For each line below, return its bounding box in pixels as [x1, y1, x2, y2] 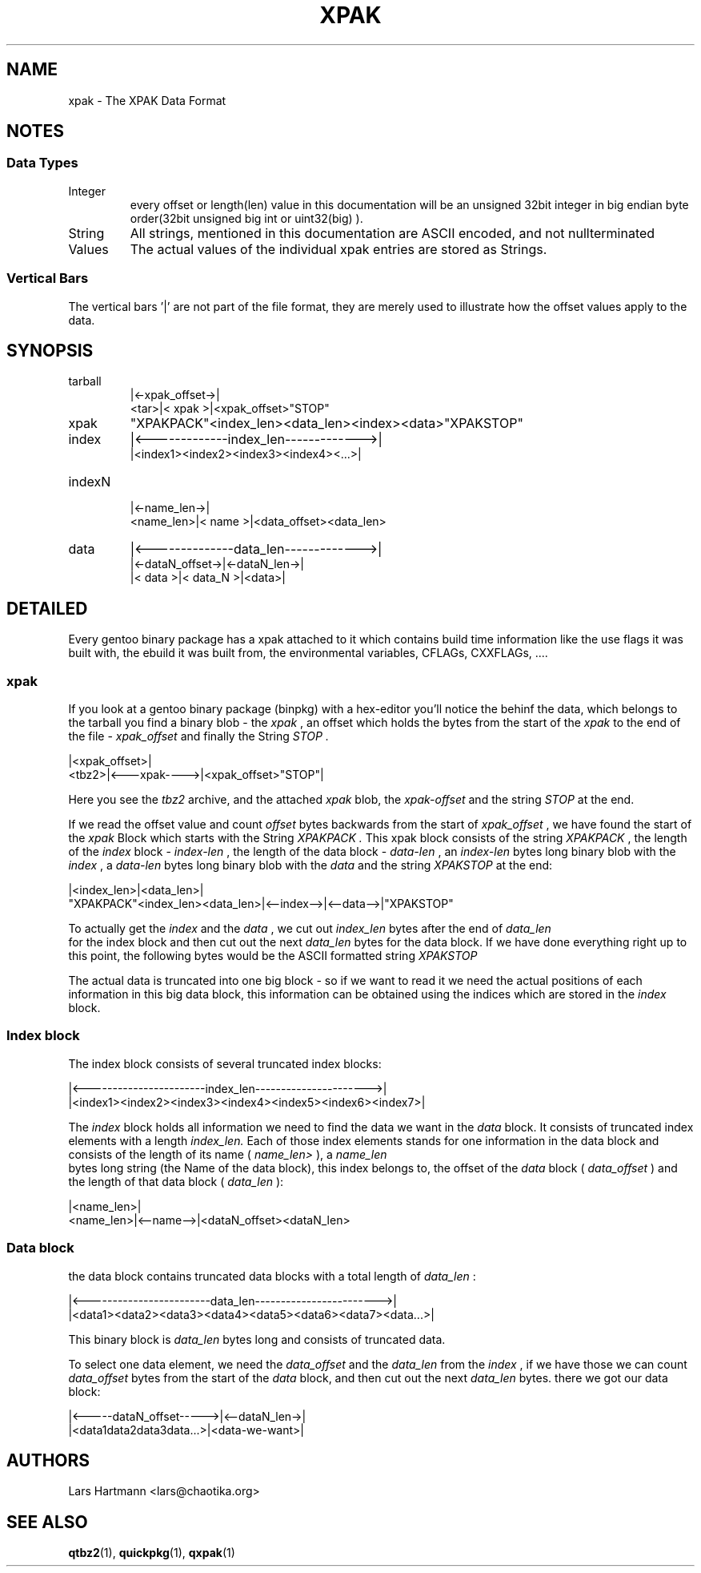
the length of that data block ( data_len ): [68, 1174, 284, 1188]
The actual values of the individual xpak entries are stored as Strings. [130, 240, 547, 257]
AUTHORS [6, 1450, 90, 1470]
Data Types [6, 155, 78, 171]
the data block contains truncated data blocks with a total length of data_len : [68, 1268, 476, 1283]
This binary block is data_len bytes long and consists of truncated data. [68, 1332, 446, 1346]
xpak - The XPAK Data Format [68, 93, 226, 107]
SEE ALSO [6, 1511, 88, 1532]
